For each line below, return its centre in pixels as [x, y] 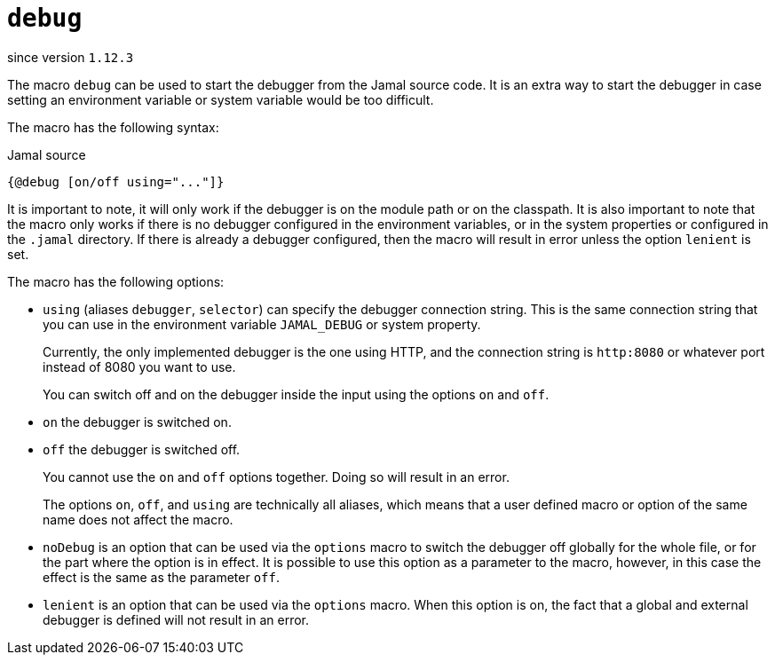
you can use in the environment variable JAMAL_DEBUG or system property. [262, 324]
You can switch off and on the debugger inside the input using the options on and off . [296, 394]
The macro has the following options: [116, 281]
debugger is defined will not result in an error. [176, 619]
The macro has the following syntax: [113, 127]
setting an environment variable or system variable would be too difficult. [221, 99]
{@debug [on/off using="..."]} [116, 181]
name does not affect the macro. [138, 519]
